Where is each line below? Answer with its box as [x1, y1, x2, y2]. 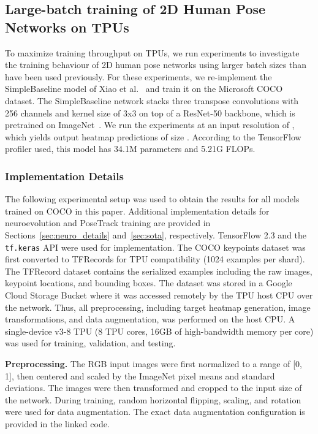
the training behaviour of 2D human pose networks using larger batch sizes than [5, 58, 306, 71]
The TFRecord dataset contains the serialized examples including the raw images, [5, 264, 312, 277]
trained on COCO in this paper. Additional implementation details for [5, 204, 270, 217]
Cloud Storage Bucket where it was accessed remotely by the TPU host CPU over [5, 288, 313, 301]
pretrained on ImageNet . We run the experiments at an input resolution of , [5, 118, 295, 131]
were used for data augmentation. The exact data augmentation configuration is [5, 405, 305, 418]
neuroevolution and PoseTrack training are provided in [5, 216, 211, 229]
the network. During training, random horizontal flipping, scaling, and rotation [5, 393, 301, 406]
